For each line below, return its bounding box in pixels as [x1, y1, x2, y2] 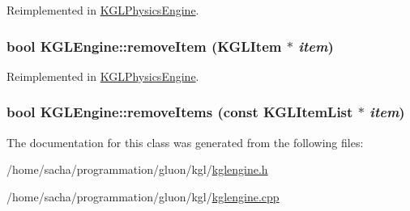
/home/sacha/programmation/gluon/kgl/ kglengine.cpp [6, 188, 280, 205]
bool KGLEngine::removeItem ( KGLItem [6, 36, 282, 56]
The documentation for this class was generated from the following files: [6, 133, 364, 150]
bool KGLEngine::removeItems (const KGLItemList [6, 102, 353, 122]
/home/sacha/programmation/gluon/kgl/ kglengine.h [6, 161, 268, 178]
